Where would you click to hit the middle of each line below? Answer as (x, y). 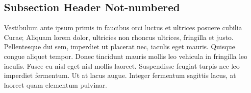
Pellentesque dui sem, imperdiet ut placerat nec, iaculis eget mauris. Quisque (120, 46)
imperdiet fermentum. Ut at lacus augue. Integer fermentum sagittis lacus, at (120, 75)
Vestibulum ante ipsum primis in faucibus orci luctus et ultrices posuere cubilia (123, 28)
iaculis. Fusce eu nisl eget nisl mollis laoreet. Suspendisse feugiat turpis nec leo (122, 65)
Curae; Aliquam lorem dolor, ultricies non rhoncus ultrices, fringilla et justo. (119, 37)
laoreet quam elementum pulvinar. (56, 84)
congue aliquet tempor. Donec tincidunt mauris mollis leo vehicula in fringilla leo (126, 56)
